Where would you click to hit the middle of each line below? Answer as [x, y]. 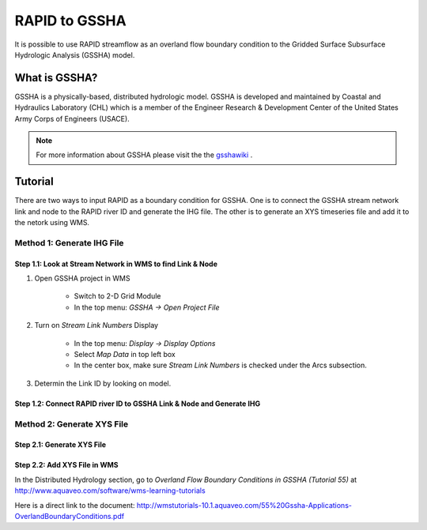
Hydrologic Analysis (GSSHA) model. [75, 55]
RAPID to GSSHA [70, 21]
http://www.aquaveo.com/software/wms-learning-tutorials [110, 491]
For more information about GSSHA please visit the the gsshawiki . [144, 155]
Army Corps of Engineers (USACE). [72, 118]
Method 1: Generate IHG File [69, 242]
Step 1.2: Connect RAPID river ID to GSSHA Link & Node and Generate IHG [138, 404]
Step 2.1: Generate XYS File [60, 445]
